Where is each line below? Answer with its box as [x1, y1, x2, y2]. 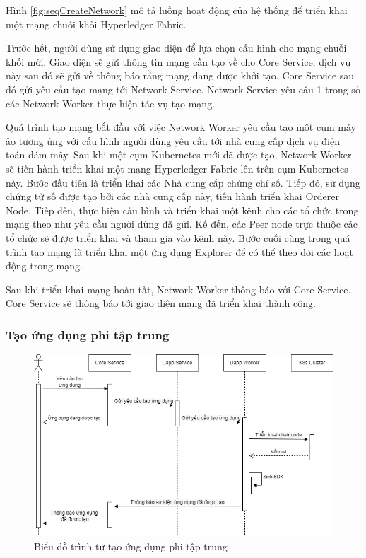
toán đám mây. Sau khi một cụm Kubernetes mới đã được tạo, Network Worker [6, 147, 352, 162]
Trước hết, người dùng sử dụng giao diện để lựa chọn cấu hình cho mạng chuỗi [6, 40, 347, 55]
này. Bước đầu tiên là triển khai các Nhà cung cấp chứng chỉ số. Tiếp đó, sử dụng [6, 175, 360, 190]
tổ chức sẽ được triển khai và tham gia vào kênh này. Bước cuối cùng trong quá [6, 230, 350, 245]
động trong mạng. [6, 258, 83, 273]
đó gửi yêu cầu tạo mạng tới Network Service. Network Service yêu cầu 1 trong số [6, 81, 360, 96]
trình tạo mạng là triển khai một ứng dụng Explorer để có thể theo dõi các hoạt [6, 244, 353, 259]
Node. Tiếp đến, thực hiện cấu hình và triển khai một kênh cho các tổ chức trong [6, 202, 359, 217]
